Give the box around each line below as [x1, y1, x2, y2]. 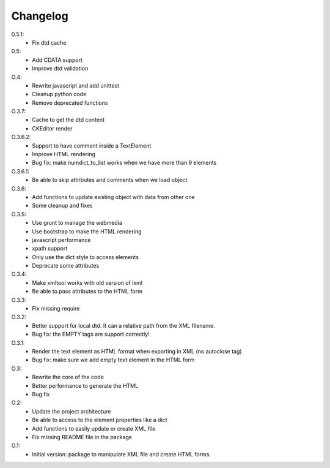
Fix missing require [32, 305, 80, 312]
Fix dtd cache [32, 39, 67, 46]
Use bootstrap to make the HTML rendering [32, 227, 142, 235]
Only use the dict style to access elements [32, 253, 139, 260]
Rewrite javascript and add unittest [32, 81, 120, 89]
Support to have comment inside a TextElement [32, 142, 152, 149]
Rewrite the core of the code [32, 374, 104, 381]
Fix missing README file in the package [32, 433, 133, 440]
